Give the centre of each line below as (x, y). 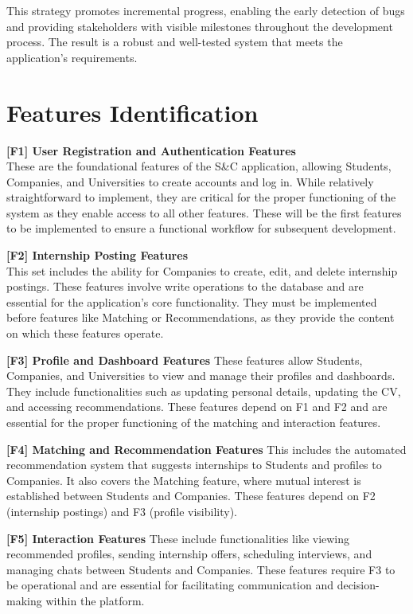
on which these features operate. (85, 333)
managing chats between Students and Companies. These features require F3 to (201, 569)
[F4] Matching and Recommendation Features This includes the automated (206, 449)
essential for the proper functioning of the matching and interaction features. (194, 422)
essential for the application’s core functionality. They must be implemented (192, 301)
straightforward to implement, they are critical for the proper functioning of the (201, 197)
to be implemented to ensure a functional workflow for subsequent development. (201, 228)
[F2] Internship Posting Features (97, 255)
